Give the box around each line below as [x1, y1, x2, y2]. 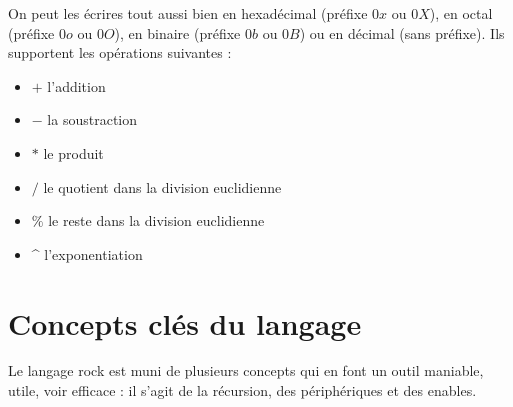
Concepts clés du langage [8, 302, 362, 343]
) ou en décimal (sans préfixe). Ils [299, 22, 505, 43]
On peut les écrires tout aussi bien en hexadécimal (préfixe [8, 3, 368, 23]
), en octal [429, 3, 493, 23]
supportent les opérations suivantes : [8, 42, 232, 63]
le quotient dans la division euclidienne [43, 176, 282, 197]
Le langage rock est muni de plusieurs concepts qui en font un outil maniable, [8, 360, 484, 381]
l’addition [47, 75, 106, 96]
